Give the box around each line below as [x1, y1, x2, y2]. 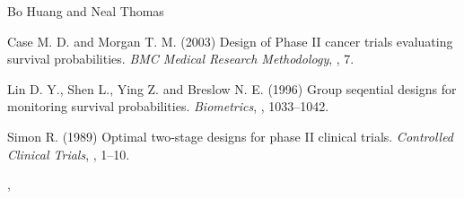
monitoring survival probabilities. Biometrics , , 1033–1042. [7, 97, 329, 116]
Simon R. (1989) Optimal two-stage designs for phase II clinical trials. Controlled [7, 126, 454, 145]
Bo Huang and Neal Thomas [7, 2, 164, 20]
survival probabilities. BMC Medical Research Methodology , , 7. [7, 49, 355, 68]
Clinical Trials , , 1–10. [7, 144, 130, 163]
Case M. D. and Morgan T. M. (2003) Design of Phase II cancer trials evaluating [7, 31, 453, 50]
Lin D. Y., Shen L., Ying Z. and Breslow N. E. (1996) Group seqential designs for [7, 79, 457, 98]
